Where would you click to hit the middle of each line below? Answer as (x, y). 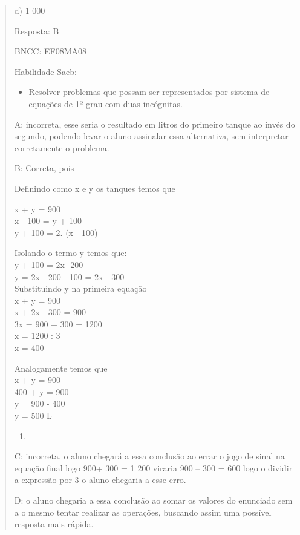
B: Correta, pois (44, 168)
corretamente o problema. (62, 147)
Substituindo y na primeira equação (80, 288)
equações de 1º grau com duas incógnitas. (106, 103)
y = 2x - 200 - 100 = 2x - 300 (69, 276)
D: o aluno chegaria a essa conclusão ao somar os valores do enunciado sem (153, 500)
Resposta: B (37, 31)
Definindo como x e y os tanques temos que (95, 188)
